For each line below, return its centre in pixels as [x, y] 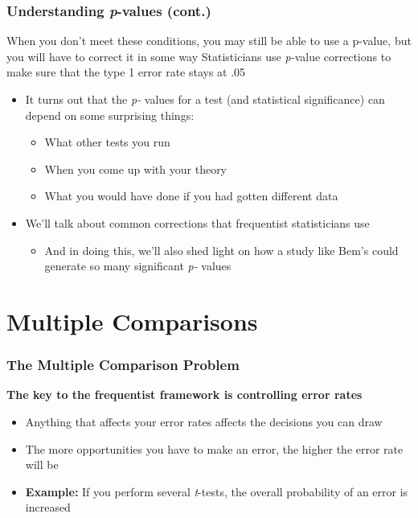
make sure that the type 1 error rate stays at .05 [126, 72]
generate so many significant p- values [138, 266]
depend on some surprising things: [110, 115]
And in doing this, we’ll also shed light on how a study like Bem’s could [221, 250]
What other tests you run [107, 142]
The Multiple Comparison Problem [123, 365]
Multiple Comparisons [132, 321]
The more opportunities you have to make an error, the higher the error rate [214, 448]
